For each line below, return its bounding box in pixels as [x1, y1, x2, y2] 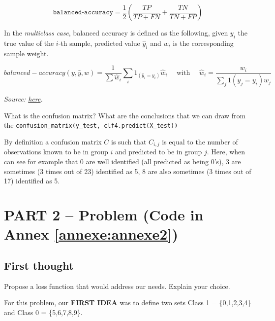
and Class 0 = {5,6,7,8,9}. [4, 307, 83, 317]
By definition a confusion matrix [4, 136, 102, 146]
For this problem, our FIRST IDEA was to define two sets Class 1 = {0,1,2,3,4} [4, 297, 251, 308]
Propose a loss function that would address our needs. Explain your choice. [4, 281, 230, 291]
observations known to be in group [4, 146, 108, 157]
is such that [111, 136, 147, 146]
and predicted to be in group [115, 146, 202, 157]
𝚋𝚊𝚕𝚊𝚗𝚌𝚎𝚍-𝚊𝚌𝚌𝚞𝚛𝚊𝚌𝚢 [53, 9, 113, 16]
